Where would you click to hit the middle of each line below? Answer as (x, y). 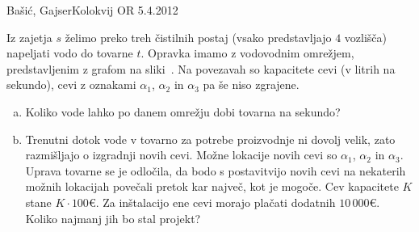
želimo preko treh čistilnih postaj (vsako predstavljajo (198, 37)
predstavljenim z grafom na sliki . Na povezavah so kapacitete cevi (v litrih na (201, 68)
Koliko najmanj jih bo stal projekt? (113, 218)
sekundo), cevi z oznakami (71, 84)
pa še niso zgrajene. (251, 84)
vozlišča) (366, 37)
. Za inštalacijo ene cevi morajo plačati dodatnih (216, 202)
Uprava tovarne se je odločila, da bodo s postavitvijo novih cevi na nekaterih (216, 170)
